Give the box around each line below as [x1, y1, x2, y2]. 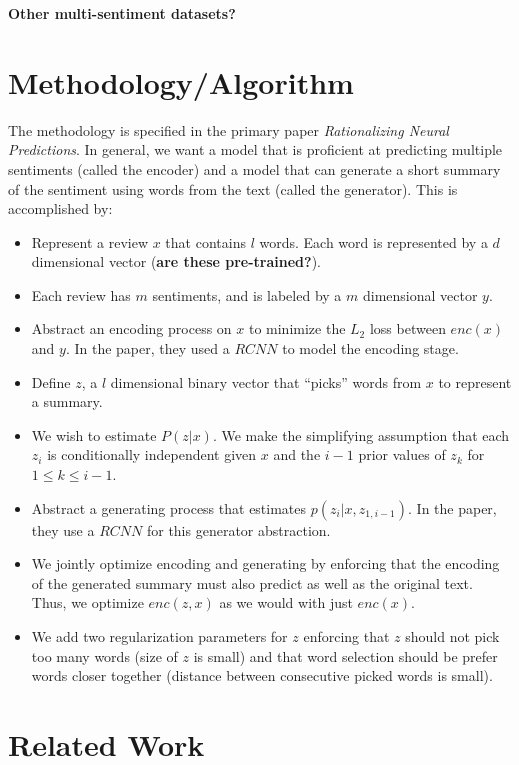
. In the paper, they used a [65, 338, 230, 359]
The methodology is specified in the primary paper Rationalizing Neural [8, 119, 449, 140]
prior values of [358, 444, 446, 465]
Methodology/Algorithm [8, 61, 354, 102]
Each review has [31, 284, 131, 305]
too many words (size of [31, 645, 178, 666]
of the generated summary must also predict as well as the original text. [31, 572, 473, 593]
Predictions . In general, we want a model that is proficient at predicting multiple [8, 139, 503, 160]
